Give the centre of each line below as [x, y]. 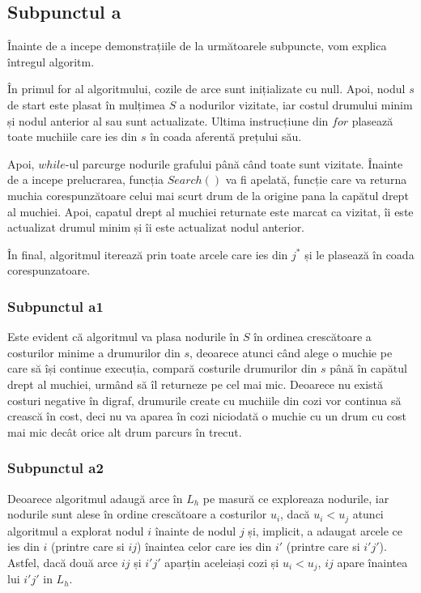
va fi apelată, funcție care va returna [316, 179]
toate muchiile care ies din [72, 137]
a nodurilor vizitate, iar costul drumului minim [296, 104]
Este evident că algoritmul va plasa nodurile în [123, 337]
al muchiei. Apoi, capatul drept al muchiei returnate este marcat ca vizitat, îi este [210, 211]
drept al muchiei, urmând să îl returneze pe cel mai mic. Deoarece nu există [196, 384]
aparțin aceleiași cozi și [222, 562]
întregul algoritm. [51, 61]
